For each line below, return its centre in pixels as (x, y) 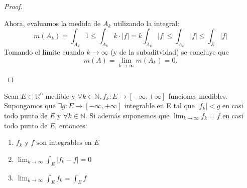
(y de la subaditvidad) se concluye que (170, 52)
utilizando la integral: (146, 23)
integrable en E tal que (159, 106)
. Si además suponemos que (127, 115)
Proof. (13, 6)
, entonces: (71, 125)
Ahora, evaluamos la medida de (52, 23)
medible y (60, 96)
